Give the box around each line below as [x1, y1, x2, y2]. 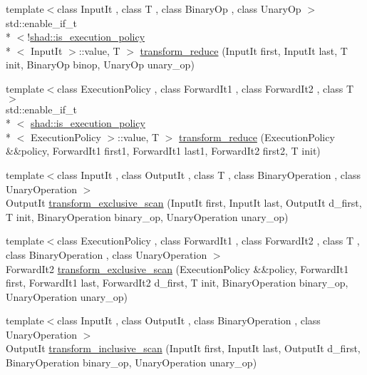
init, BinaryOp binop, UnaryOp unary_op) [6, 57, 195, 72]
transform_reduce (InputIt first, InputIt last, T [140, 43, 348, 58]
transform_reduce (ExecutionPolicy [179, 129, 335, 144]
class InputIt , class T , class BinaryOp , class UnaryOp [57, 1, 301, 16]
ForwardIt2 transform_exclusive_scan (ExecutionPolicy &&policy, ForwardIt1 [6, 261, 349, 276]
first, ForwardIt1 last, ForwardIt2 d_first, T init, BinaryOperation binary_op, [6, 275, 348, 290]
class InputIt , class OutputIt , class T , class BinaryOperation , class [57, 167, 361, 182]
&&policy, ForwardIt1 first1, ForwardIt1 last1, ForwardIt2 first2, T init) [6, 143, 321, 158]
